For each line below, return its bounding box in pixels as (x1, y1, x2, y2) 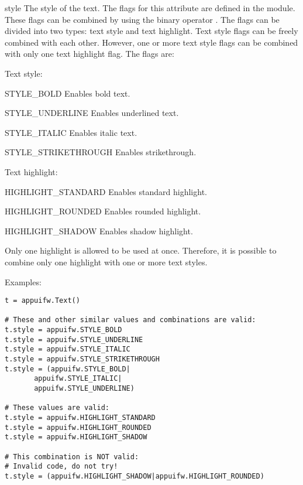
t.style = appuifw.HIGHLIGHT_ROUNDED (5, 423, 151, 432)
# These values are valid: (5, 404, 109, 412)
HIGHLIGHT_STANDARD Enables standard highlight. (5, 185, 207, 197)
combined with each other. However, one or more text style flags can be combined (5, 36, 298, 48)
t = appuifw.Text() (5, 296, 80, 305)
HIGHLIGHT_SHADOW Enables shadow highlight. (5, 224, 193, 237)
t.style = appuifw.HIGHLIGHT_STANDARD (5, 413, 156, 422)
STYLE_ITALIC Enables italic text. (5, 126, 137, 138)
